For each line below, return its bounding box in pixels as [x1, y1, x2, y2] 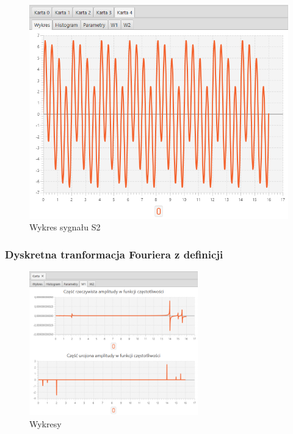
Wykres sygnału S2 [29, 221, 101, 233]
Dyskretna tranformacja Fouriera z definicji [5, 246, 223, 261]
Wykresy [29, 417, 62, 430]
